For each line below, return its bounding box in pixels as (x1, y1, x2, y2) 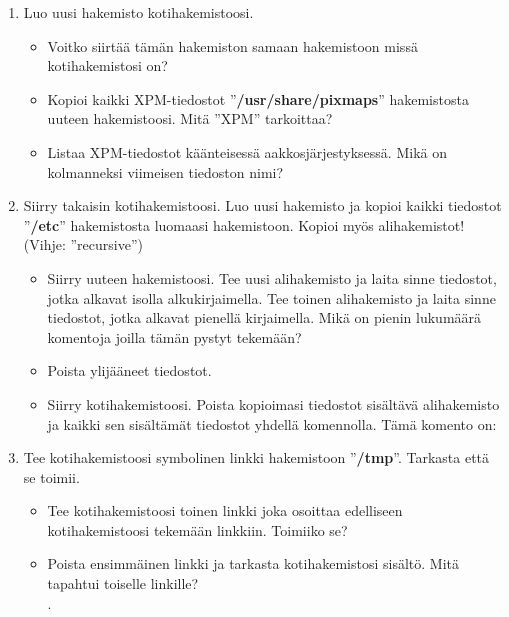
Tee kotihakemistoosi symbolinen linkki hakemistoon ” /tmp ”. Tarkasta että (23, 447, 490, 468)
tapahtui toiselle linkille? (47, 573, 199, 594)
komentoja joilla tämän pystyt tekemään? (47, 326, 302, 347)
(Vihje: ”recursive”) (23, 234, 143, 255)
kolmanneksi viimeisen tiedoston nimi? (47, 161, 284, 182)
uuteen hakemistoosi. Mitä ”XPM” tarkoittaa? (47, 108, 333, 129)
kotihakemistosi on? (47, 55, 168, 76)
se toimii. (23, 466, 80, 487)
